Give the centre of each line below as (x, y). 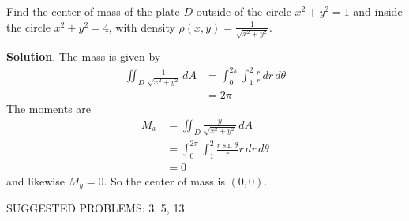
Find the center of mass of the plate (93, 11)
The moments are (49, 109)
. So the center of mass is (164, 180)
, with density (142, 26)
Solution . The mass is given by (84, 56)
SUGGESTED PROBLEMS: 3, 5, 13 (96, 208)
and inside (378, 11)
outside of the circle (244, 11)
